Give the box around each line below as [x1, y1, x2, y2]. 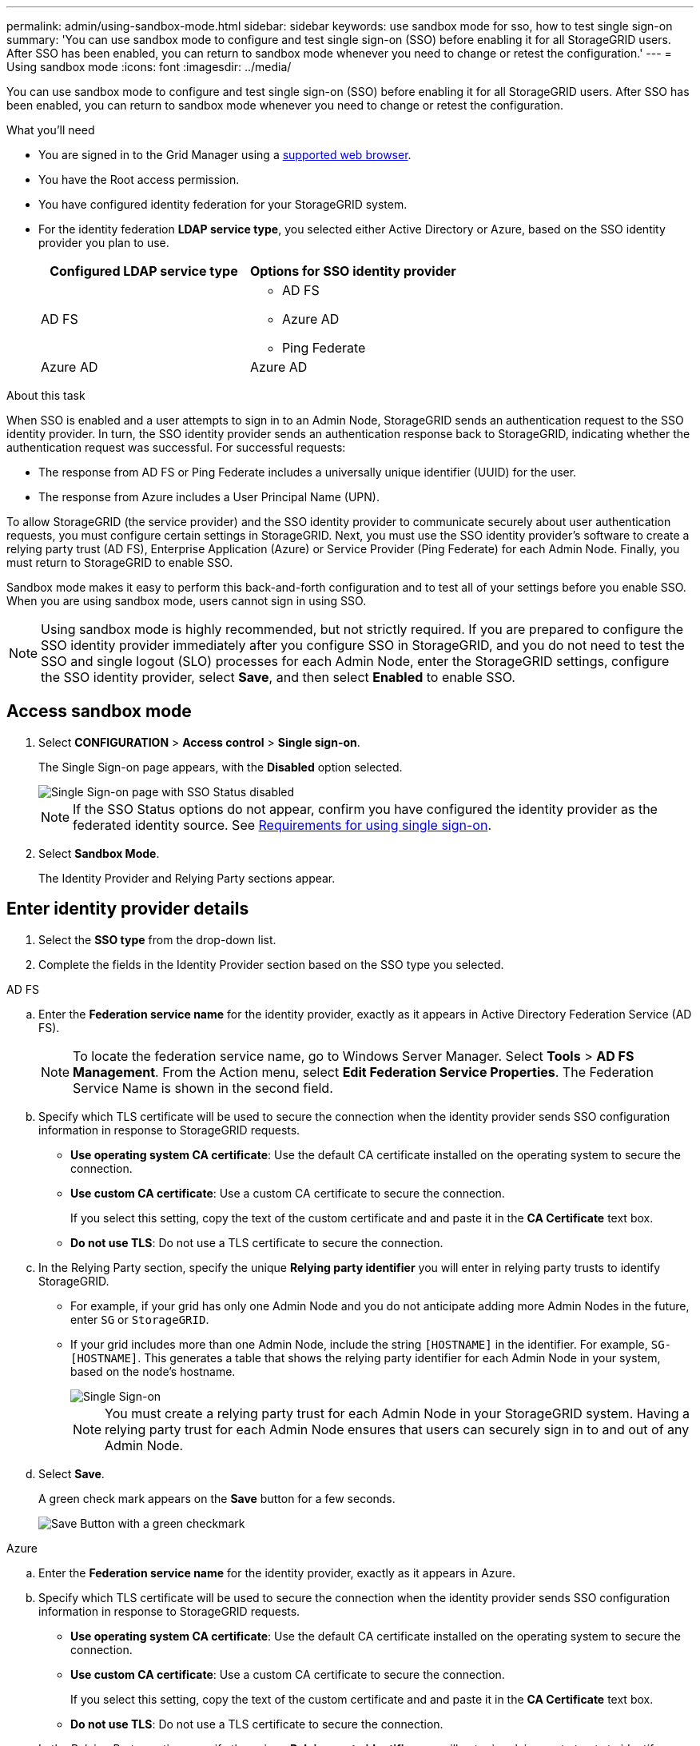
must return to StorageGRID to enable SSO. [6, 556, 233, 569]
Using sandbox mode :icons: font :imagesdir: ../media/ [6, 60, 292, 74]
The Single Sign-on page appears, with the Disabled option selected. [38, 759, 403, 774]
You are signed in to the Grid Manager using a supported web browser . [38, 148, 412, 161]
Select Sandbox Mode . [38, 846, 160, 860]
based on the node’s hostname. [70, 1364, 236, 1378]
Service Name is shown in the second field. [73, 1079, 333, 1096]
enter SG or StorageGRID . [70, 1312, 209, 1326]
